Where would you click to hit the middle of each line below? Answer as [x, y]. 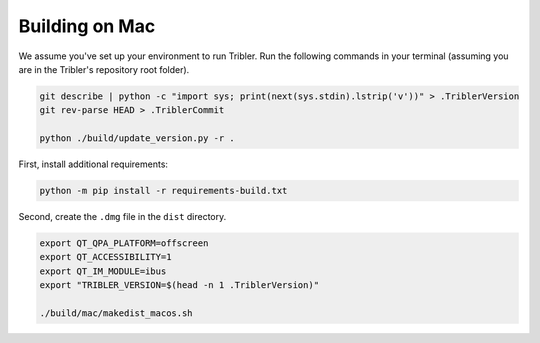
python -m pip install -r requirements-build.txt [163, 191]
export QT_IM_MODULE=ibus [103, 271]
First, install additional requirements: [93, 164]
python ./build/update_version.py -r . [137, 138]
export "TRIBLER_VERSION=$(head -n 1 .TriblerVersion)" [179, 285]
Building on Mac [87, 26]
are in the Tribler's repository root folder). [104, 69]
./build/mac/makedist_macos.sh [116, 313]
